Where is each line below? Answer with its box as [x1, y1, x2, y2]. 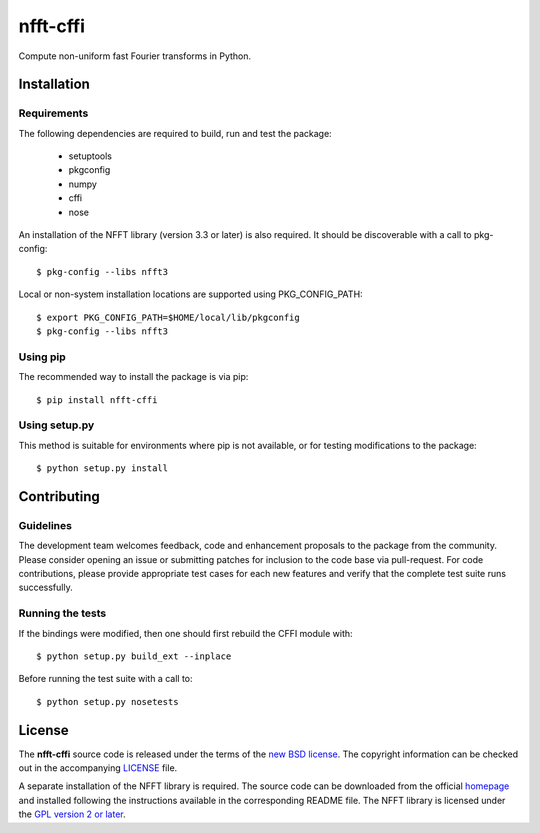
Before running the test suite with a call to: [18, 673, 194, 685]
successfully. [18, 581, 74, 594]
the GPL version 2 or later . [18, 808, 126, 820]
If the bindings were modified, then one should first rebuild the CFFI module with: [18, 627, 354, 639]
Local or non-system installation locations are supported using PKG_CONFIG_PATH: [18, 288, 364, 300]
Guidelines [18, 518, 72, 532]
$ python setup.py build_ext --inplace [36, 650, 232, 662]
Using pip [18, 350, 67, 364]
